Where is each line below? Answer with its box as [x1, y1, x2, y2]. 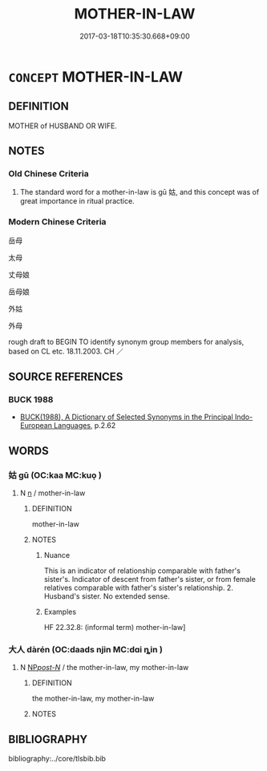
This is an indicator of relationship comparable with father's [43, 566, 241, 575]
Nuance [43, 551, 71, 560]
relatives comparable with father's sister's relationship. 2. [43, 583, 234, 593]
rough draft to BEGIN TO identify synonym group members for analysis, [8, 337, 245, 346]
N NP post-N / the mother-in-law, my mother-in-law [19, 663, 189, 672]
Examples [43, 607, 77, 617]
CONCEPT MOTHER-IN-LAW [8, 67, 183, 86]
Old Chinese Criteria [8, 168, 90, 180]
